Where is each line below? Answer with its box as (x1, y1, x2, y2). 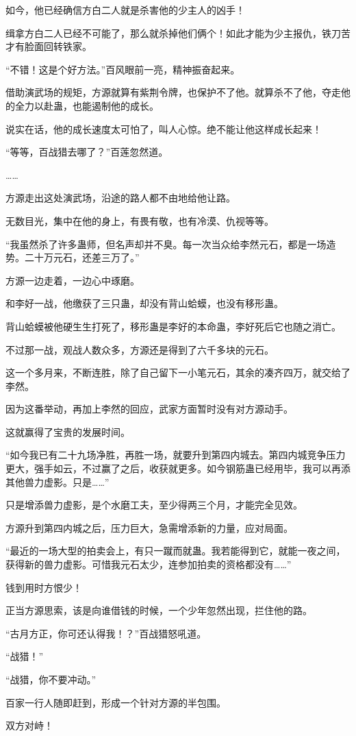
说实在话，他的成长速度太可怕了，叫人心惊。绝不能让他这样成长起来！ (5, 121, 322, 136)
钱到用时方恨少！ (5, 580, 82, 594)
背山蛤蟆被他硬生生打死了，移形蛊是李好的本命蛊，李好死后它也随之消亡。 (5, 319, 341, 333)
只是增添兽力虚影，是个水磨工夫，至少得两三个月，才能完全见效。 (5, 498, 303, 512)
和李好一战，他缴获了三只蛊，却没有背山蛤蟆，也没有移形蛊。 (5, 296, 283, 310)
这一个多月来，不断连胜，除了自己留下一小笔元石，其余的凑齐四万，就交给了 (5, 365, 351, 380)
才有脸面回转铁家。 (5, 39, 92, 53)
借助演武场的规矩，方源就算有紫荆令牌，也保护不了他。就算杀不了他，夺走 (5, 85, 341, 99)
